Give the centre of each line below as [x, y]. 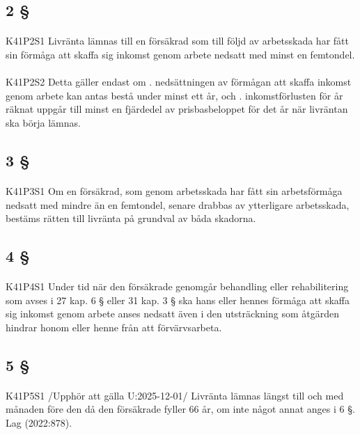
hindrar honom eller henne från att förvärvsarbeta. [114, 327]
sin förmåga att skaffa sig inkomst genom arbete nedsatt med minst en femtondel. [180, 54]
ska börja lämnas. [43, 122]
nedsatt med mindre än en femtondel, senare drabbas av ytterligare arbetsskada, [178, 204]
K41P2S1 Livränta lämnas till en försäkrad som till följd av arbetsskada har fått [177, 41]
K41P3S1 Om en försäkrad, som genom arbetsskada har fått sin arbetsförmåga [174, 190]
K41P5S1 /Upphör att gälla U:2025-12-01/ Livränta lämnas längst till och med [175, 395]
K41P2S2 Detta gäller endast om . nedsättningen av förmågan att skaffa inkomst [179, 82]
